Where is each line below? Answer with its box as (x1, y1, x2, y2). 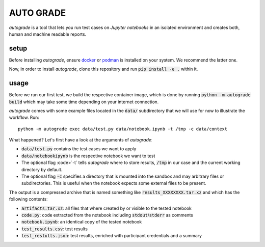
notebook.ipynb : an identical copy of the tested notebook (21, 219, 142, 225)
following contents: (9, 196, 48, 202)
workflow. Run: (9, 114, 39, 120)
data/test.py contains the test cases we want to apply (21, 146, 137, 152)
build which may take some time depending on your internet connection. (9, 99, 159, 105)
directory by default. (21, 166, 63, 172)
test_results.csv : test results (21, 226, 88, 232)
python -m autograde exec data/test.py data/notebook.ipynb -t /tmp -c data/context (18, 126, 228, 132)
